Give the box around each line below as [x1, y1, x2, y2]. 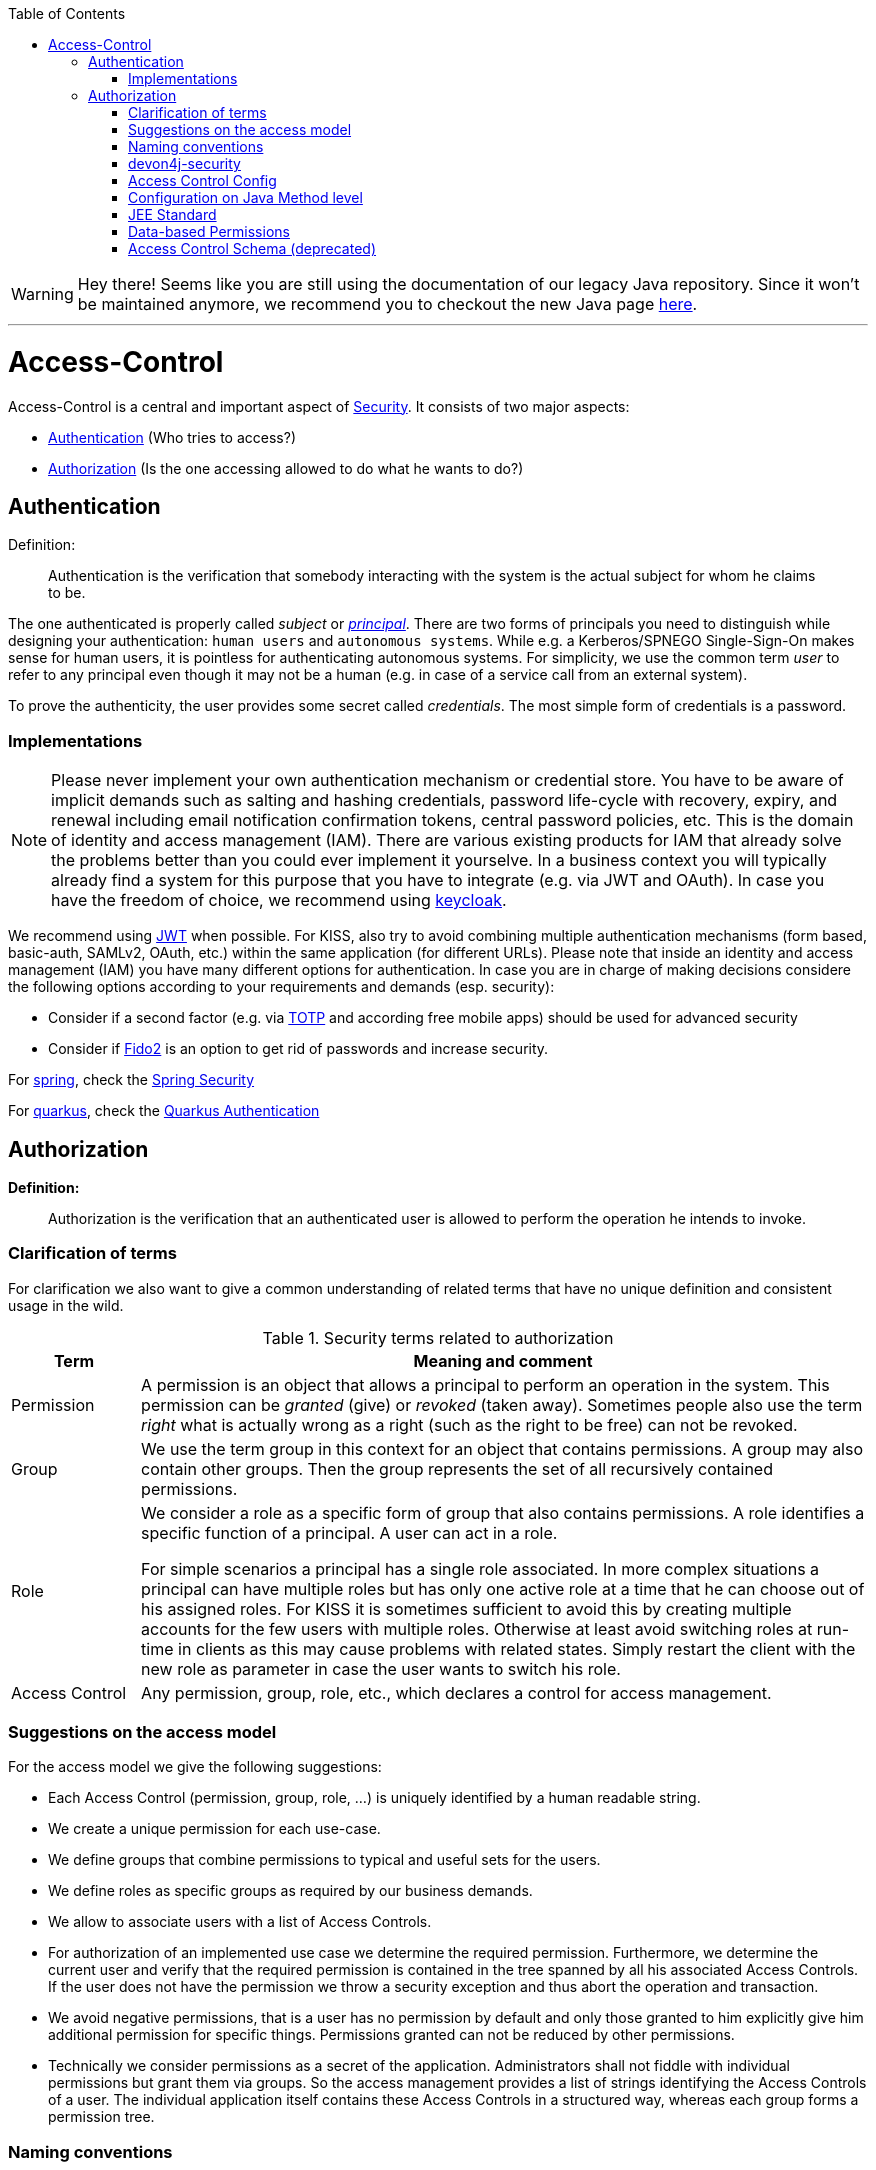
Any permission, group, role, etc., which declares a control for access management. [141, 1682, 772, 1703]
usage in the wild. [8, 1296, 124, 1314]
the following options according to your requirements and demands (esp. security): [8, 978, 555, 996]
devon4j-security [128, 155, 241, 172]
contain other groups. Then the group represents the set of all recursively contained [141, 1458, 773, 1479]
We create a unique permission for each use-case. [48, 1820, 381, 1838]
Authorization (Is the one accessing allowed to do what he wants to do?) [48, 459, 524, 477]
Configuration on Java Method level [128, 189, 363, 206]
